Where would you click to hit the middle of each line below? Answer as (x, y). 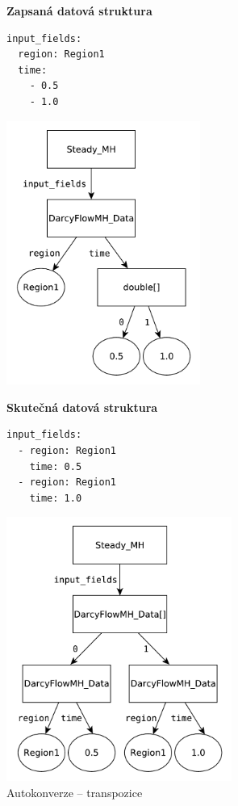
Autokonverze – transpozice (75, 792)
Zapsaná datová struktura (79, 10)
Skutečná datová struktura (82, 407)
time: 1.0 (56, 498)
